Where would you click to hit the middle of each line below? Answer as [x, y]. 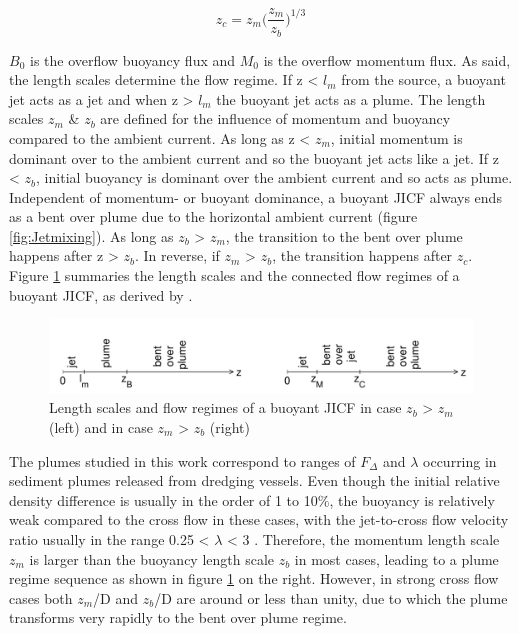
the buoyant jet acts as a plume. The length [351, 98]
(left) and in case [101, 426]
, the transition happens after [362, 255]
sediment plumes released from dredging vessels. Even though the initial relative [254, 480]
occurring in [460, 460]
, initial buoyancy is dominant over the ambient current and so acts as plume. [274, 177]
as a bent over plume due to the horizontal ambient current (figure [213, 216]
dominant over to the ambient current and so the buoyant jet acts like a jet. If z [254, 157]
